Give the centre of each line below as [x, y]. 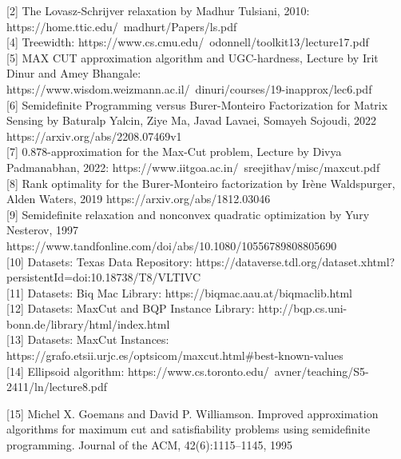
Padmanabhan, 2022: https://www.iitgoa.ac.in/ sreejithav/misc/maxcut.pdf [193, 167]
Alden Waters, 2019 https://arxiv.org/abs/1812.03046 [139, 199]
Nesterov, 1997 [42, 230]
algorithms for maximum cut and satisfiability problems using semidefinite [189, 429]
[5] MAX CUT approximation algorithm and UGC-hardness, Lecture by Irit [193, 57]
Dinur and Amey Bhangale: [74, 73]
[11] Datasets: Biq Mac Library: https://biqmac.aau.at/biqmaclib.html [179, 292]
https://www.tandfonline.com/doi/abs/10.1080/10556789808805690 [172, 245]
